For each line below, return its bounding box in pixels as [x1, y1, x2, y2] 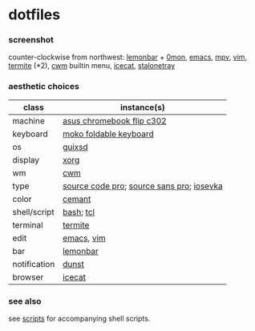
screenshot [8, 34, 55, 46]
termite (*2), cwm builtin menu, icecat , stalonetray [8, 61, 176, 71]
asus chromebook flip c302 [63, 115, 167, 126]
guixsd [63, 141, 88, 152]
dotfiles [8, 6, 61, 24]
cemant [63, 193, 91, 204]
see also [8, 295, 42, 306]
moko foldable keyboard [63, 128, 154, 139]
